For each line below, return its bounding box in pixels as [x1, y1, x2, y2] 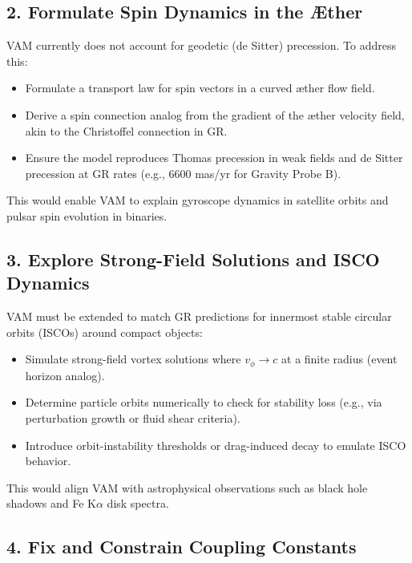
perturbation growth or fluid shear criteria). [25, 409, 240, 426]
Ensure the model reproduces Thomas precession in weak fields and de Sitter [25, 149, 403, 166]
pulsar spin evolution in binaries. [6, 207, 168, 224]
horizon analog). [25, 367, 105, 383]
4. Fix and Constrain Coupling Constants [6, 534, 357, 559]
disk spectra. [107, 495, 169, 512]
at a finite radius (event [281, 350, 398, 367]
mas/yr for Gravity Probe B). [195, 164, 341, 181]
